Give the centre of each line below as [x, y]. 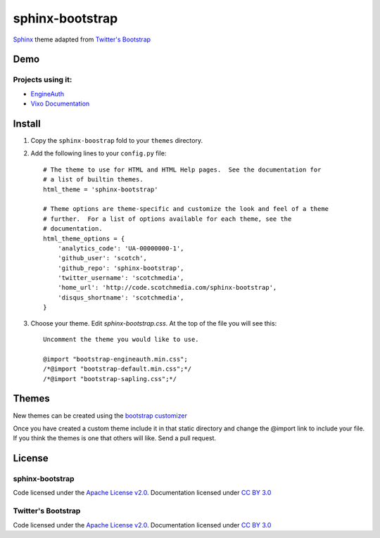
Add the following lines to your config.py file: [99, 153]
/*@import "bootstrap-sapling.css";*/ [110, 379]
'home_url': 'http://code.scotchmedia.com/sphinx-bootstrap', [167, 288]
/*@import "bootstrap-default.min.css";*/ [118, 369]
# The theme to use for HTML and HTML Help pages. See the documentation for [182, 169]
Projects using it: [43, 79]
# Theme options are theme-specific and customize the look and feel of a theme [186, 209]
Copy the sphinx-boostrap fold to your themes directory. [117, 140]
